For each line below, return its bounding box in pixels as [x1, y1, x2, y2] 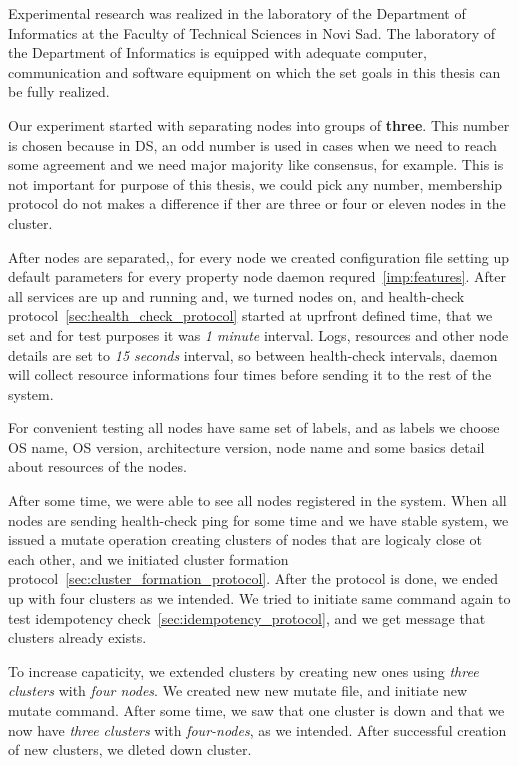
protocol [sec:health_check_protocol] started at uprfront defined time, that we [8, 305, 493, 326]
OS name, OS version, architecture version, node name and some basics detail [8, 436, 485, 457]
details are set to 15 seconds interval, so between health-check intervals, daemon [8, 344, 498, 365]
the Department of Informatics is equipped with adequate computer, [8, 42, 427, 63]
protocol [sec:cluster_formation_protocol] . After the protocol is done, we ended [8, 568, 499, 589]
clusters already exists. [8, 627, 147, 648]
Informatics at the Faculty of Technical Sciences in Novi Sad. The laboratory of [8, 22, 495, 43]
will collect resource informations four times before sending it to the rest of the [8, 364, 492, 385]
